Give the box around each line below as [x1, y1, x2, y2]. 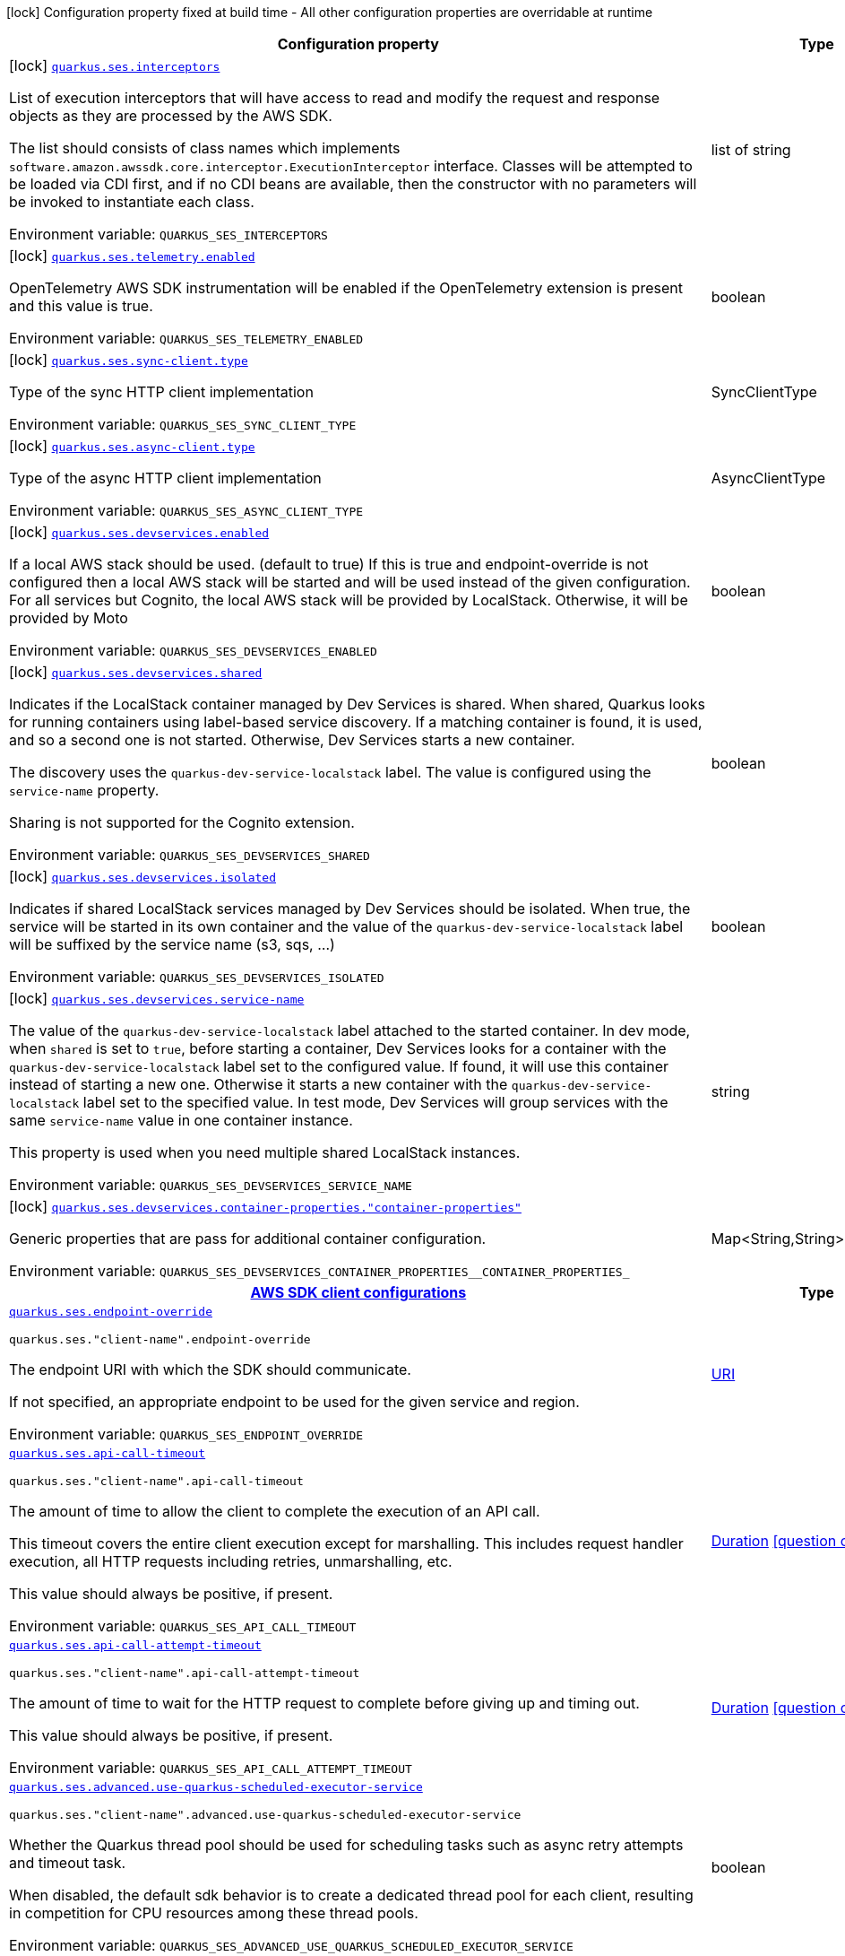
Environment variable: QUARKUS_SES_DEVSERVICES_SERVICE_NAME [9, 1176, 412, 1194]
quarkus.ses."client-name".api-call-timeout [9, 1474, 304, 1488]
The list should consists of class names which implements [9, 139, 401, 157]
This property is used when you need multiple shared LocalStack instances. [9, 1143, 521, 1161]
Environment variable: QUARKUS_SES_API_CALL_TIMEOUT [9, 1617, 357, 1635]
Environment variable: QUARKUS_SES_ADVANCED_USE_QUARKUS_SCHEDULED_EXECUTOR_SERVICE [9, 1936, 573, 1954]
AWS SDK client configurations [250, 1283, 467, 1301]
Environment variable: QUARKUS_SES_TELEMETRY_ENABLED [9, 329, 364, 347]
